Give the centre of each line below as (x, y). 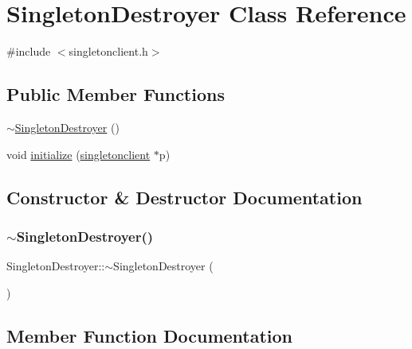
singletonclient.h (108, 51)
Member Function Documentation (150, 335)
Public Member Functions (116, 94)
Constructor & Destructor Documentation (184, 197)
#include (29, 51)
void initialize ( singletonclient (78, 154)
